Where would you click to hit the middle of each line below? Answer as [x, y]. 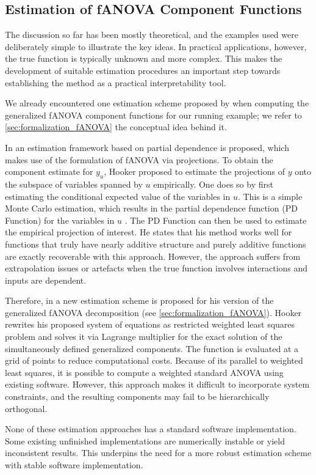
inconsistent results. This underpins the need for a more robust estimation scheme [158, 453]
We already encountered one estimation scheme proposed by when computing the [157, 103]
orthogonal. [26, 408]
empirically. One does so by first [213, 184]
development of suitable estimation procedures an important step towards [143, 70]
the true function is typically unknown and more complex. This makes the [144, 58]
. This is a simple [270, 196]
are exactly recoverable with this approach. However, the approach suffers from [153, 256]
